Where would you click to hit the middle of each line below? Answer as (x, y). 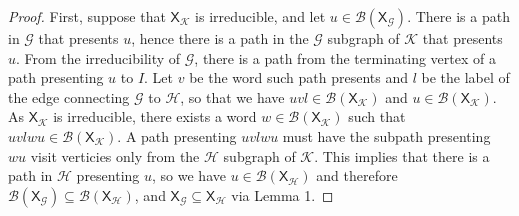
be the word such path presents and (299, 77)
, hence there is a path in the (220, 38)
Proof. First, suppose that (87, 16)
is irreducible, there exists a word (155, 116)
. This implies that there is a (402, 155)
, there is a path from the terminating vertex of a (345, 57)
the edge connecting (69, 96)
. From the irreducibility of (98, 57)
